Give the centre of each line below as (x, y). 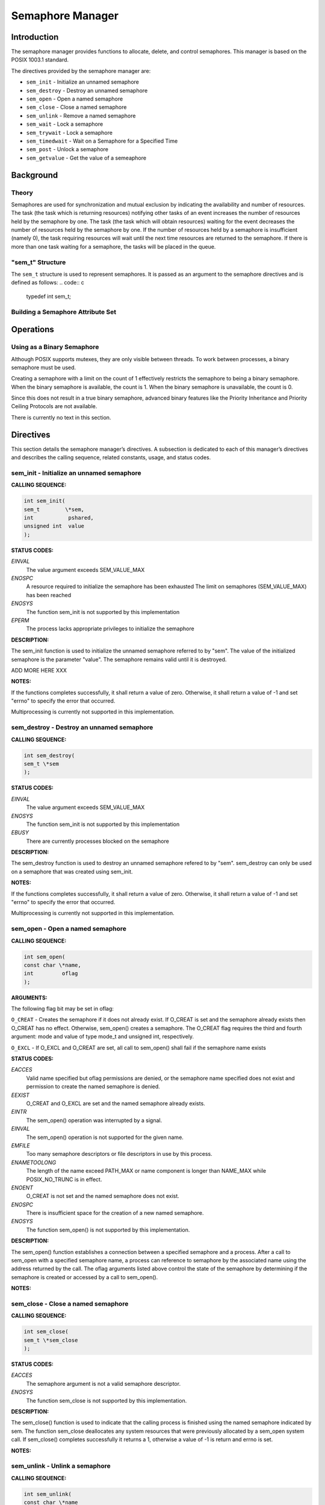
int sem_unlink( (48, 1494)
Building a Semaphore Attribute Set (64, 312)
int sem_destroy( (49, 755)
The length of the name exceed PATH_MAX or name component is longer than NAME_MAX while (146, 1171)
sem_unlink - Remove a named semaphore (81, 116)
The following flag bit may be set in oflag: (63, 1009)
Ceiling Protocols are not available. (54, 406)
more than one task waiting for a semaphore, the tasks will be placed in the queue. (113, 246)
